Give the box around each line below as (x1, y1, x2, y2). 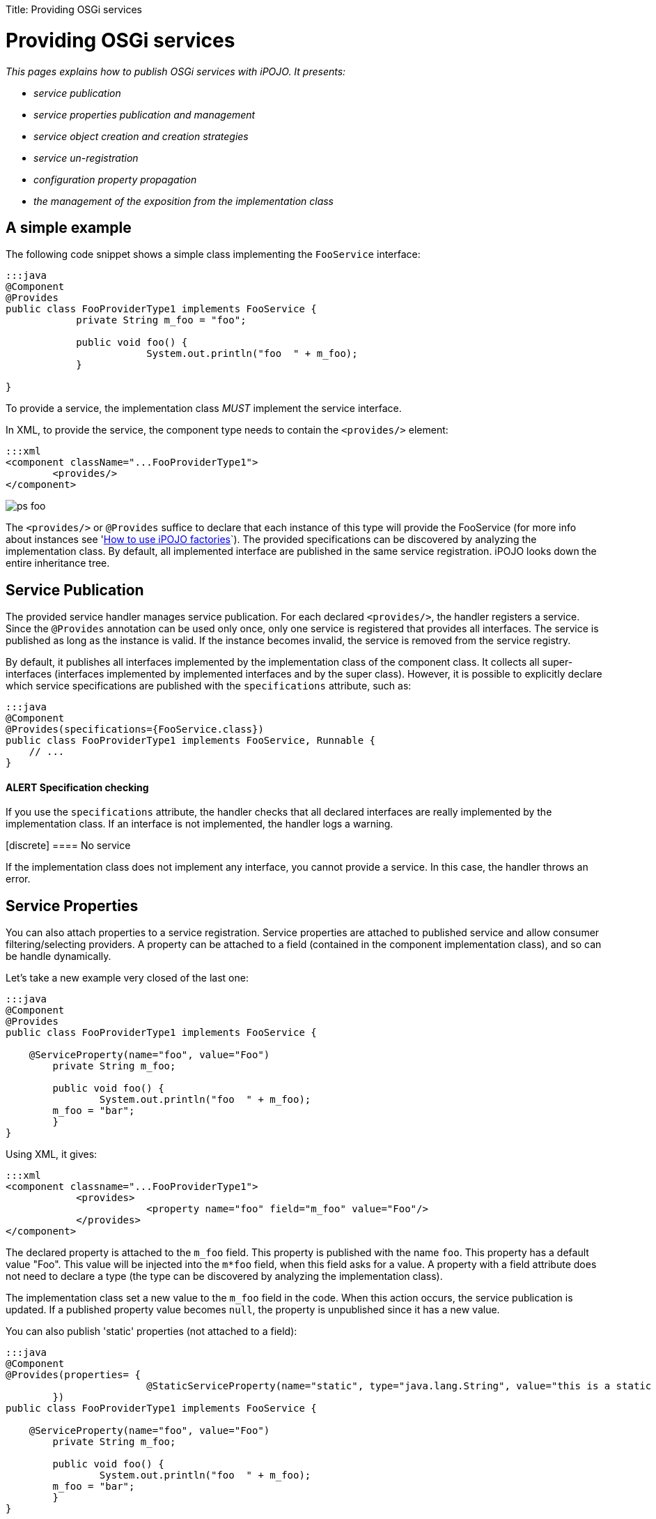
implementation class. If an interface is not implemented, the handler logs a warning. (6, 818, 393, 830)
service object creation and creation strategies (33, 130, 249, 142)
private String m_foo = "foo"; (76, 314, 247, 326)
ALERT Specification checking (6, 781, 149, 793)
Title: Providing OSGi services (6, 3, 142, 15)
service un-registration (33, 151, 139, 164)
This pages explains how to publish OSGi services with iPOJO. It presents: (6, 65, 346, 77)
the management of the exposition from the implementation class (33, 194, 334, 207)
